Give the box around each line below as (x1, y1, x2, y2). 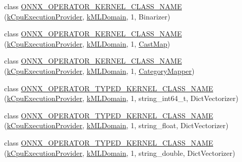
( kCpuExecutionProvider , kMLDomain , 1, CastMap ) (4, 38, 171, 49)
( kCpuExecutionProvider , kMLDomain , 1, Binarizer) (4, 11, 171, 22)
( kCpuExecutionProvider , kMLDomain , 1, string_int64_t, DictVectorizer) (4, 93, 238, 104)
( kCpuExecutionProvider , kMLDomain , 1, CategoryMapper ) (4, 65, 195, 76)
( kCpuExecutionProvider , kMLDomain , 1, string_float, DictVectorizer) (4, 120, 229, 131)
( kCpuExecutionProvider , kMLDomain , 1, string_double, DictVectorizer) (4, 147, 235, 158)
